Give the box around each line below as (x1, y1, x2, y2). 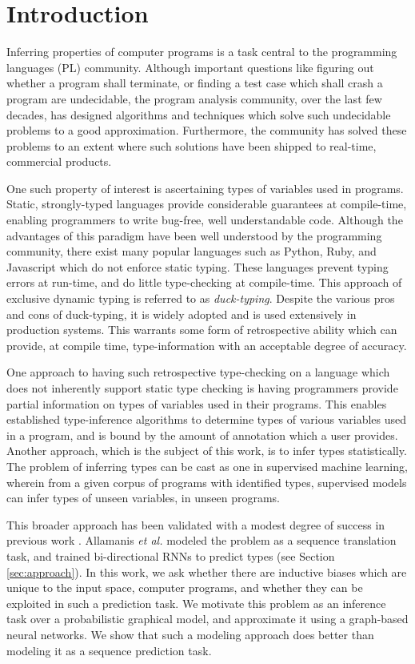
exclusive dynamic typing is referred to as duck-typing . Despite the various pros (6, 290, 395, 307)
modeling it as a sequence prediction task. (6, 642, 212, 658)
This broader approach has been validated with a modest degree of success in (6, 516, 385, 533)
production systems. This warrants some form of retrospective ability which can (6, 321, 397, 338)
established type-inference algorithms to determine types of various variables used (6, 411, 407, 428)
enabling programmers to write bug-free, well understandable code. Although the (6, 211, 403, 228)
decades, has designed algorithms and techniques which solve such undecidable (6, 106, 391, 123)
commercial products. (6, 153, 112, 170)
